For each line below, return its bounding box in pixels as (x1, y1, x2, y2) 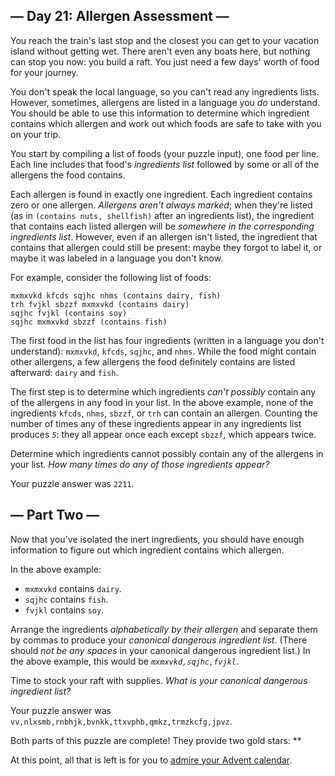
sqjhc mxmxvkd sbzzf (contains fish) (10, 317, 168, 327)
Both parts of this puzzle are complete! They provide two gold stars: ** (10, 734, 302, 746)
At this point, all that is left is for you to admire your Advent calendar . (10, 754, 293, 766)
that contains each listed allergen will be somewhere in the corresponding (10, 220, 315, 232)
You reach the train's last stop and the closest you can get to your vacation (10, 34, 320, 46)
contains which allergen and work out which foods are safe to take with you (10, 117, 322, 129)
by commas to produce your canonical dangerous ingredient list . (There (10, 634, 308, 646)
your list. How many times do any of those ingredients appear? (10, 458, 270, 470)
